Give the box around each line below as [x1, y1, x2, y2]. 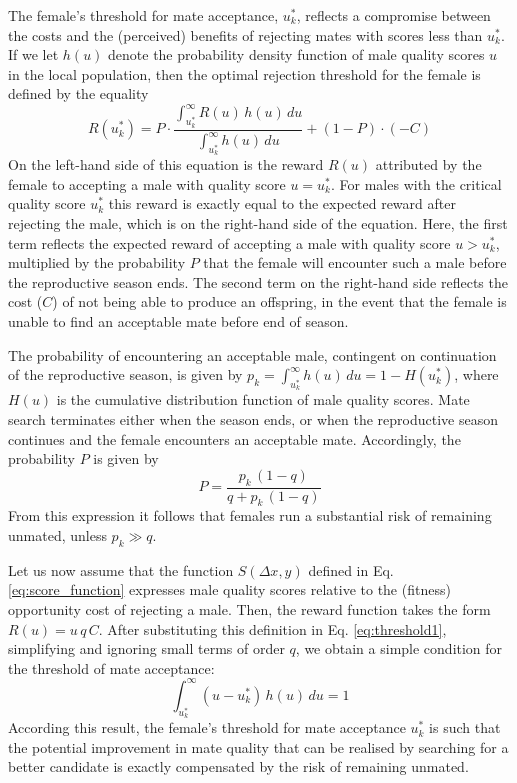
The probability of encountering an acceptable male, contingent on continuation [8, 344, 497, 365]
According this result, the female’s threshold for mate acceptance [8, 717, 406, 738]
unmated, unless [8, 524, 107, 545]
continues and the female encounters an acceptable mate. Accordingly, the [8, 428, 461, 449]
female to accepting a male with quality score [8, 173, 286, 194]
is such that [429, 717, 501, 738]
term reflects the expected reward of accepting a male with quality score [8, 232, 451, 253]
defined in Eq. [308, 559, 394, 580]
